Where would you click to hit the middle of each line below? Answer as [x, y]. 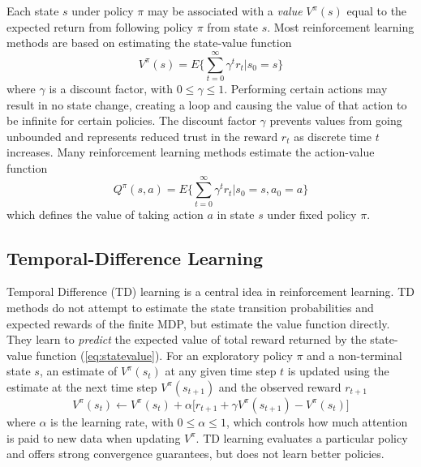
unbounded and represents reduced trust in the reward [142, 136]
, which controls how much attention [317, 421]
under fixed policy [312, 214]
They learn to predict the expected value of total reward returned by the [187, 339]
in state [236, 214]
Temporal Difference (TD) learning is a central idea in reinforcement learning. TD [210, 291]
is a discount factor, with [111, 88]
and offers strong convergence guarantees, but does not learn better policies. [195, 454]
